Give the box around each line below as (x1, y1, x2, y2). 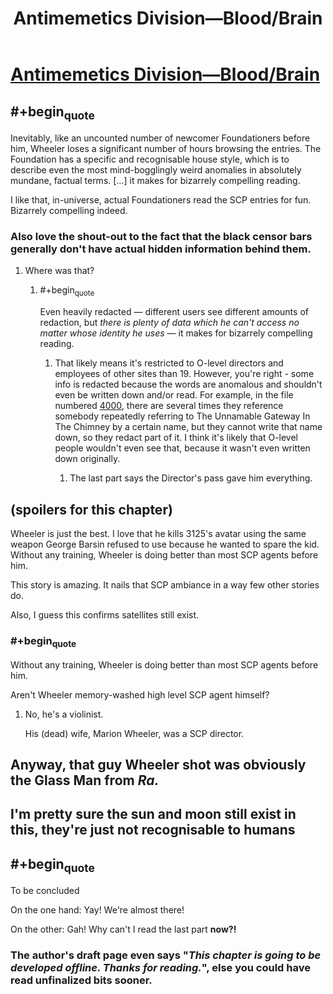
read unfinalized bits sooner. (10, 973, 153, 987)
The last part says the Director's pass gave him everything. (69, 472, 313, 484)
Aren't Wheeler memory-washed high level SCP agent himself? (10, 688, 270, 701)
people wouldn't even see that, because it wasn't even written (54, 442, 311, 454)
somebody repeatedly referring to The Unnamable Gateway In (54, 410, 311, 422)
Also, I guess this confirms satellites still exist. (10, 609, 200, 621)
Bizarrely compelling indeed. (10, 205, 128, 217)
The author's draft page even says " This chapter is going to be (10, 948, 322, 962)
